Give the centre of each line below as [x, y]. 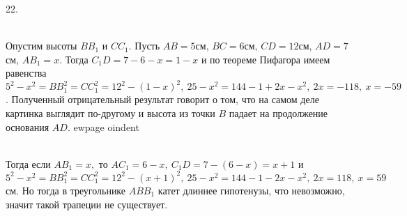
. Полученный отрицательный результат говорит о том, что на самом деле [162, 99]
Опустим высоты [41, 46]
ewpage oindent [106, 126]
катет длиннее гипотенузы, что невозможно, [251, 190]
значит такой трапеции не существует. [87, 204]
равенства [26, 73]
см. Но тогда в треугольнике [66, 190]
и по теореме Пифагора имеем [266, 59]
